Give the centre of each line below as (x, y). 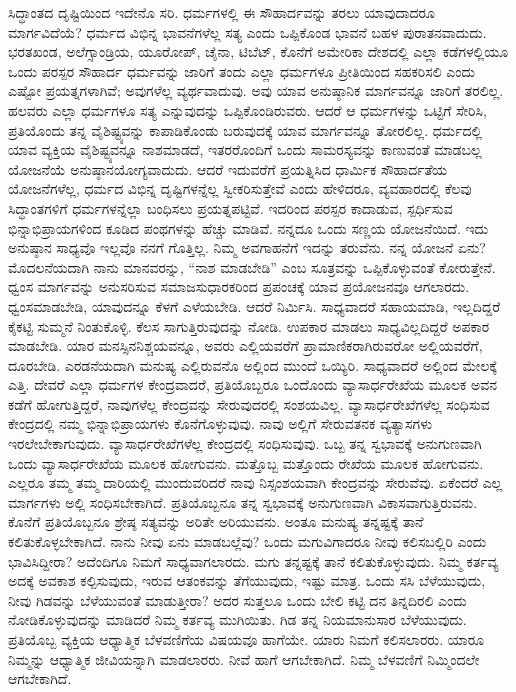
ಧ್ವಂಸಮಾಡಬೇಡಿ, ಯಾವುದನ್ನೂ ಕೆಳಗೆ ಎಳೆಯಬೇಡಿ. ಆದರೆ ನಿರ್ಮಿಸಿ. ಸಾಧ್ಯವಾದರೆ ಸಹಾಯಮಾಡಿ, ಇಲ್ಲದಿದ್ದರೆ (254, 305)
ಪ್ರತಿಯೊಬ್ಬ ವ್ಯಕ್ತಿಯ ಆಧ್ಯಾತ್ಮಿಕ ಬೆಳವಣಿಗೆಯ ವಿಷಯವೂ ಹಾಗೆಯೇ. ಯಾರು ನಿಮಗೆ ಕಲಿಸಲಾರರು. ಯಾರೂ (246, 639)
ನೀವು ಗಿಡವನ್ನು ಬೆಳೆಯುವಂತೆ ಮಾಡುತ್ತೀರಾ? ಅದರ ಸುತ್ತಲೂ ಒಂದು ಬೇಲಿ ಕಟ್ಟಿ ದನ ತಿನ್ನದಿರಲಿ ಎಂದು (237, 599)
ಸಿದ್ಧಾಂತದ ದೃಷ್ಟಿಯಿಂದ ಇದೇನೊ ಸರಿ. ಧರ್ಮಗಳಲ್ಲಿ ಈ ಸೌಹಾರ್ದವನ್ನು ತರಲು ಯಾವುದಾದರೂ (221, 12)
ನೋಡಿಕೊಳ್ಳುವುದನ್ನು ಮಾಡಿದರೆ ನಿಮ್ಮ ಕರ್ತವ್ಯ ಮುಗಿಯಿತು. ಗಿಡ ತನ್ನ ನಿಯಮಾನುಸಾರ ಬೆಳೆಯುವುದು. (237, 619)
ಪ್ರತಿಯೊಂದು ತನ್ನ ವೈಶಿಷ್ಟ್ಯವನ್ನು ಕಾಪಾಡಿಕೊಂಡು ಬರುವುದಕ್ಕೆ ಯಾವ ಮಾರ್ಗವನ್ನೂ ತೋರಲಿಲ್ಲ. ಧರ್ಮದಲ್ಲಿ (245, 129)
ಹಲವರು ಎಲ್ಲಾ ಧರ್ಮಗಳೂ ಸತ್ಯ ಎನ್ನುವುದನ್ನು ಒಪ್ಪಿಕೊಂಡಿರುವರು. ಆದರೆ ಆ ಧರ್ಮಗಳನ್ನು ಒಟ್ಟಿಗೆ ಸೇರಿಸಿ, (247, 109)
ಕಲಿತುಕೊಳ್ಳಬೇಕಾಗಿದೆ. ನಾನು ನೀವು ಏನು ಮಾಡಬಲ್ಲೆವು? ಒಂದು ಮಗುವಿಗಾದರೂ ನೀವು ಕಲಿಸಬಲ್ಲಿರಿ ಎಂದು (247, 541)
